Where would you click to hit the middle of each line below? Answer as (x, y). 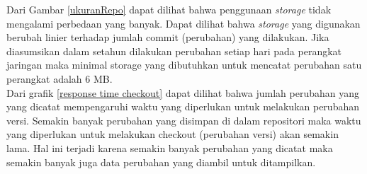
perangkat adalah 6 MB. (60, 78)
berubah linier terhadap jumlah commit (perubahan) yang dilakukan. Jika (168, 37)
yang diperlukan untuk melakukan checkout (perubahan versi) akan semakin (173, 134)
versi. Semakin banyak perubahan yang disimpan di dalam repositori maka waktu (184, 120)
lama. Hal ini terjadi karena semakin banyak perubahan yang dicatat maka (170, 147)
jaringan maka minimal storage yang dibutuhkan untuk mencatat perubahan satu (184, 65)
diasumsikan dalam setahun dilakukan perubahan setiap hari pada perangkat (174, 51)
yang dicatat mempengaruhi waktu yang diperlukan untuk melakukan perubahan (183, 106)
